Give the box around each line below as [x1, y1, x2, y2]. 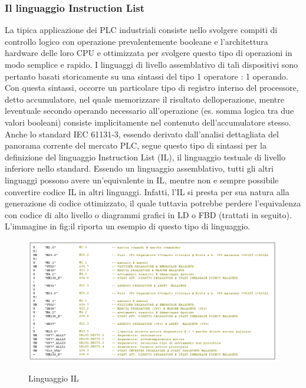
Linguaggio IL [28, 371, 79, 384]
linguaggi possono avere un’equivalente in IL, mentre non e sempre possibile [5, 173, 279, 186]
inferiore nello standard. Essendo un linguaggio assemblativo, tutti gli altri [5, 162, 274, 175]
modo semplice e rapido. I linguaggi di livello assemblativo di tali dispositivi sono [5, 58, 298, 70]
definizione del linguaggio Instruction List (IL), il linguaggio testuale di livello [5, 150, 285, 163]
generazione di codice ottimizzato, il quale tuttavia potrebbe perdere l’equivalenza [5, 197, 301, 209]
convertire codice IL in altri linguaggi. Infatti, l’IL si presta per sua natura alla [5, 185, 289, 198]
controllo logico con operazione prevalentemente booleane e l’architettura [5, 35, 268, 47]
